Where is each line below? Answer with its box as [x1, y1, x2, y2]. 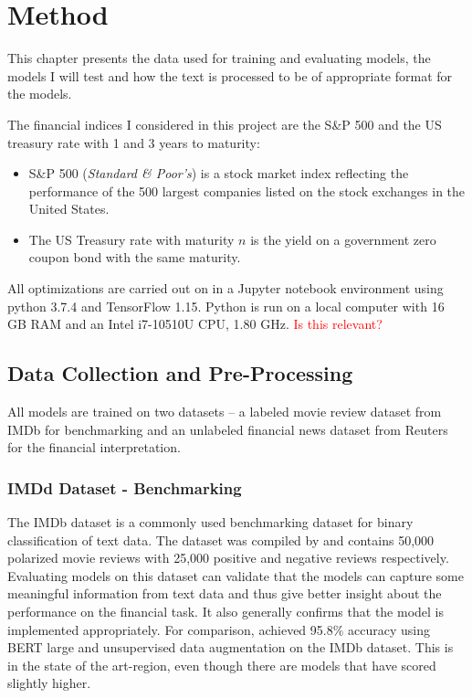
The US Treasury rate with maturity [28, 229, 235, 249]
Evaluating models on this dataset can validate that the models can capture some [7, 566, 464, 585]
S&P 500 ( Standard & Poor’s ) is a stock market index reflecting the [28, 164, 409, 183]
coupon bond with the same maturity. [28, 248, 241, 267]
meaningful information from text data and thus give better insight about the [7, 584, 442, 603]
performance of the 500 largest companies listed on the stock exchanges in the [28, 181, 466, 200]
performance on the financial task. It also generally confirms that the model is [7, 602, 445, 621]
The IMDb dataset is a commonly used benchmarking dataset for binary [7, 513, 414, 532]
